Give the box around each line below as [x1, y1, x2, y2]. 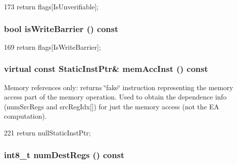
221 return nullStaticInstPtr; [4, 128, 91, 137]
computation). [4, 111, 47, 121]
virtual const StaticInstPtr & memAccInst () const [4, 63, 208, 75]
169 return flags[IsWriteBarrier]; [4, 41, 101, 52]
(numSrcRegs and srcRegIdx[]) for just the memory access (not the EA [4, 101, 219, 111]
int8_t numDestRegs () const [4, 148, 125, 161]
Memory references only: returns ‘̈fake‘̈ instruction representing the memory [4, 82, 234, 92]
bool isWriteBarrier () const [4, 22, 118, 34]
